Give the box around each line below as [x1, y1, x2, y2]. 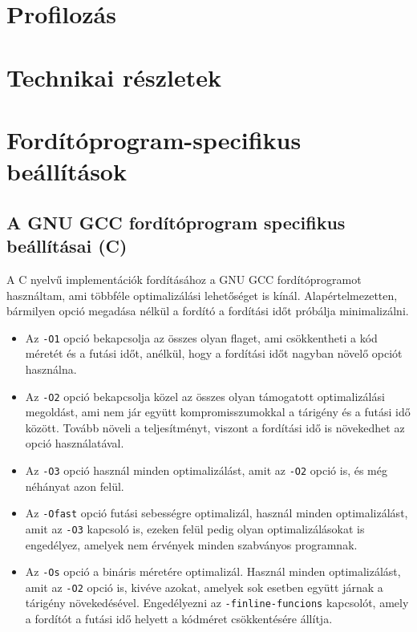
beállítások [6, 155, 127, 188]
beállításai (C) [6, 233, 128, 258]
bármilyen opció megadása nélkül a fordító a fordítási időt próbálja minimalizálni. [6, 302, 409, 319]
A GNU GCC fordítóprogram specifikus [6, 209, 346, 234]
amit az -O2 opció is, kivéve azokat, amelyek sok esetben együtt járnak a [25, 578, 383, 595]
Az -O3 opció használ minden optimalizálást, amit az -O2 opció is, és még [25, 461, 387, 478]
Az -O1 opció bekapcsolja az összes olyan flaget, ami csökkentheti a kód [25, 329, 378, 346]
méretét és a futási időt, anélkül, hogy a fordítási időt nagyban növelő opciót [25, 345, 403, 362]
